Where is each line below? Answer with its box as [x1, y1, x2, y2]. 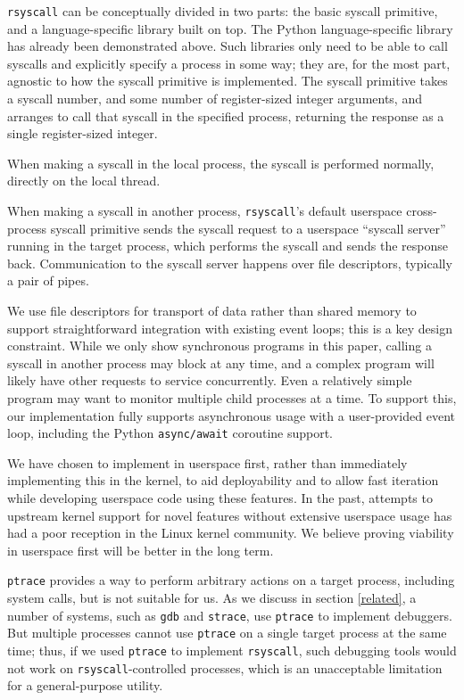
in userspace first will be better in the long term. [7, 540, 274, 559]
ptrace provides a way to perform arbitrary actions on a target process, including [7, 571, 455, 589]
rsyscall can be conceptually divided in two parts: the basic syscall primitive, [7, 2, 438, 20]
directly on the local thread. [7, 171, 161, 190]
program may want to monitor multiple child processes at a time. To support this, [7, 389, 457, 407]
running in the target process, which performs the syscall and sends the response [7, 236, 449, 255]
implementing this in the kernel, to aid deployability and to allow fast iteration [7, 471, 439, 490]
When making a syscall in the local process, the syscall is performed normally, [7, 153, 435, 172]
